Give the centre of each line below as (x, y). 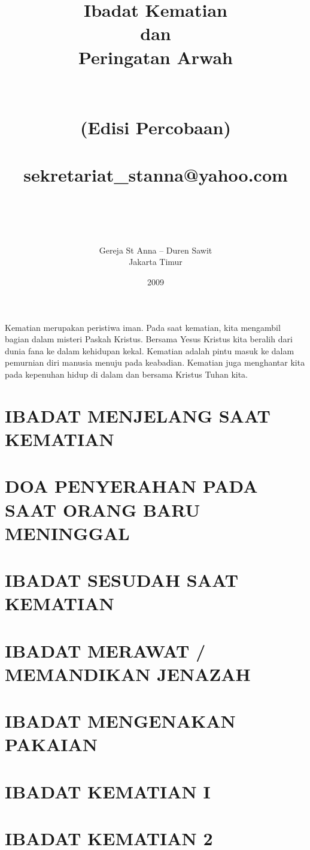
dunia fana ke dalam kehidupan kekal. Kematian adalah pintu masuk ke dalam (150, 350)
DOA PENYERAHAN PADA (131, 486)
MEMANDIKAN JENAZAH (128, 673)
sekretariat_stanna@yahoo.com (156, 174)
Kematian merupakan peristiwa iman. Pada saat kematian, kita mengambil (143, 327)
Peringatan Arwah (156, 57)
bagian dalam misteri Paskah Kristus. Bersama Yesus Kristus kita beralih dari (149, 339)
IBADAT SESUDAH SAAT (122, 580)
